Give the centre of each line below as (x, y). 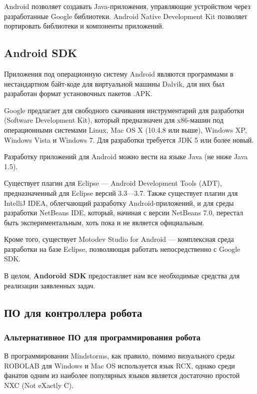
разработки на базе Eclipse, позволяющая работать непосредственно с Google (122, 249)
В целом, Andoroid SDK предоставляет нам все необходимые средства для (122, 276)
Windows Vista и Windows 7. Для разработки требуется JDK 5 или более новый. (129, 139)
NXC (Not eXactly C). (39, 385)
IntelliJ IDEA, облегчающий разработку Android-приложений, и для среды (119, 203)
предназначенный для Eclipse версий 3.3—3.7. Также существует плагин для (121, 192)
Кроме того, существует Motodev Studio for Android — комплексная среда (119, 239)
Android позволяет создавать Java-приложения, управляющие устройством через (127, 6)
